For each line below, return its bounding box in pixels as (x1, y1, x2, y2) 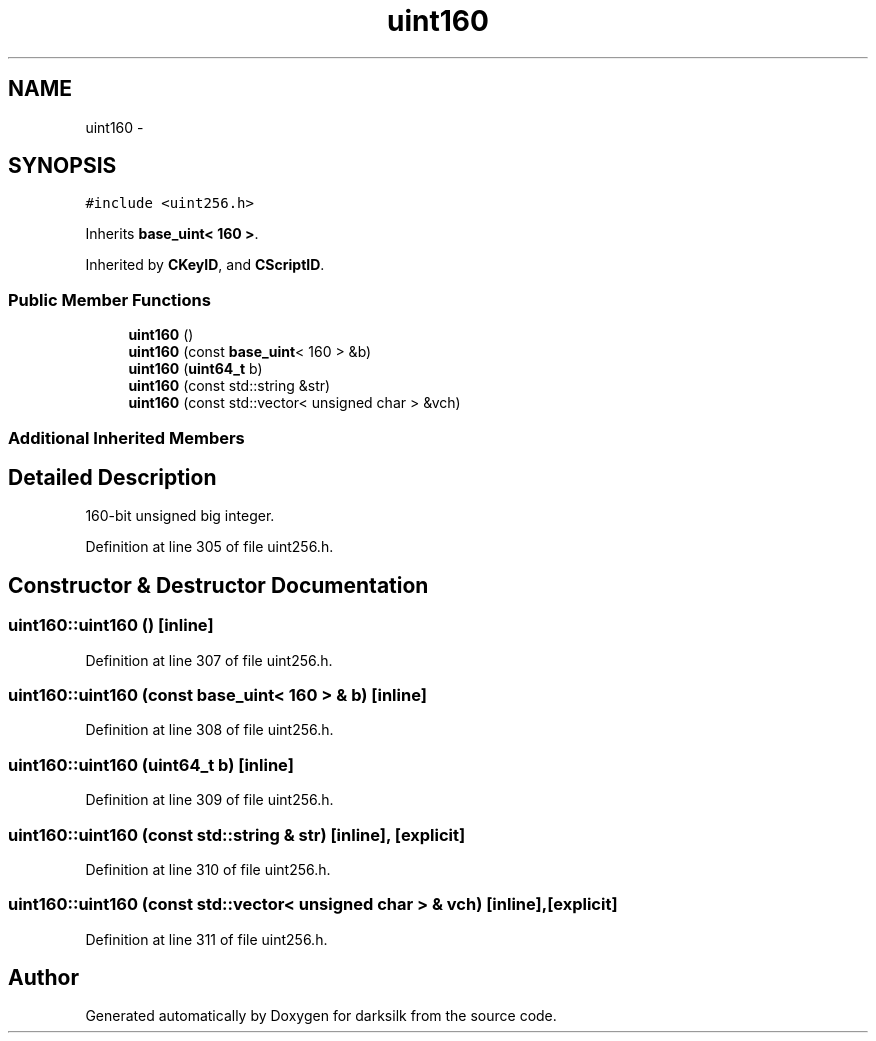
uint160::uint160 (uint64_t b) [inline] (8, 754, 294, 775)
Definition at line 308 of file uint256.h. (85, 721, 334, 739)
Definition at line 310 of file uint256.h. (85, 860, 331, 878)
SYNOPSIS (8, 153, 117, 179)
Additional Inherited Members (8, 427, 245, 448)
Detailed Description (8, 464, 217, 490)
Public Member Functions (8, 289, 211, 310)
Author (8, 965, 79, 991)
